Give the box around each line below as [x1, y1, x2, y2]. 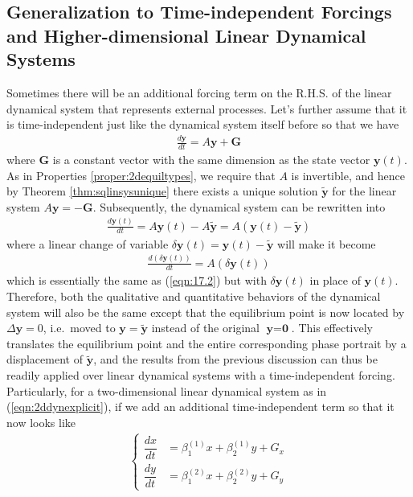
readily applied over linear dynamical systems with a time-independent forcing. [6, 366, 395, 383]
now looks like [6, 413, 76, 430]
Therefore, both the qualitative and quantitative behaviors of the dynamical [6, 288, 381, 305]
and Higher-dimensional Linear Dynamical [6, 23, 366, 47]
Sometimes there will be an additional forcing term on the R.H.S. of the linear [6, 84, 392, 101]
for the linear [332, 183, 397, 199]
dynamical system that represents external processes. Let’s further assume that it [6, 100, 407, 117]
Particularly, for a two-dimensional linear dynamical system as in [6, 382, 327, 399]
